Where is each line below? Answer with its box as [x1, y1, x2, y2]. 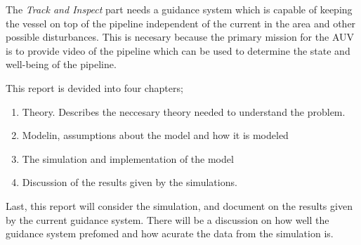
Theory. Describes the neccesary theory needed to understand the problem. [22, 104, 346, 119]
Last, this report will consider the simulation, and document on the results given [6, 198, 353, 213]
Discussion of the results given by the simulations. [22, 175, 237, 190]
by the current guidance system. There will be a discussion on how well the [6, 212, 329, 227]
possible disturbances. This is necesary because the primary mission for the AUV [6, 29, 354, 44]
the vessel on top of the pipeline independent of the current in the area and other [6, 15, 356, 30]
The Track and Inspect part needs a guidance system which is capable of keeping [6, 2, 353, 16]
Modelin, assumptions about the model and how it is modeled [22, 128, 289, 143]
